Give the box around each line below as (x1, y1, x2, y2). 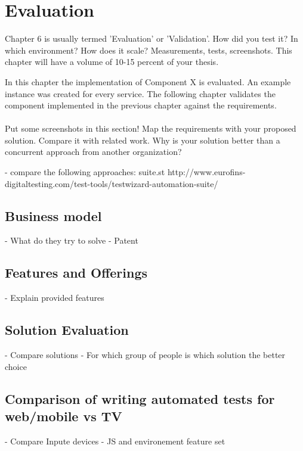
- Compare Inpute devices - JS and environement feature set (5, 434, 225, 447)
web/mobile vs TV (5, 407, 122, 425)
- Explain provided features (5, 291, 104, 304)
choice (5, 360, 27, 372)
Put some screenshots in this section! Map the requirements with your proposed (5, 122, 296, 135)
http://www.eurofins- (167, 166, 246, 178)
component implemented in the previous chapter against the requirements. (5, 99, 277, 111)
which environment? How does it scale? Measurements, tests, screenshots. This (5, 43, 292, 56)
